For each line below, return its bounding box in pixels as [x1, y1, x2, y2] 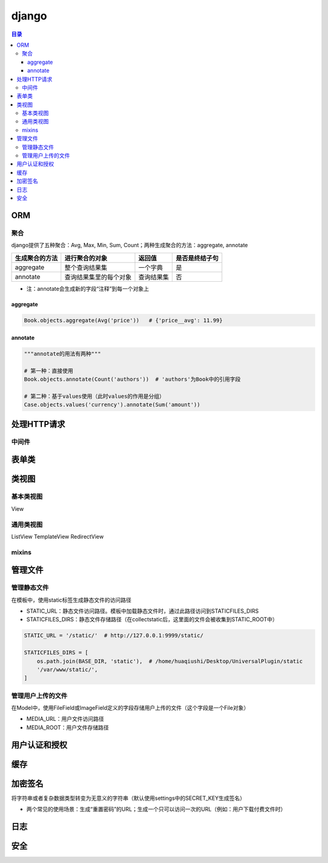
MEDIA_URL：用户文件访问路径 [26, 715, 104, 723]
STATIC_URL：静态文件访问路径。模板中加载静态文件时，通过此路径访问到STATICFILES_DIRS [26, 607, 259, 615]
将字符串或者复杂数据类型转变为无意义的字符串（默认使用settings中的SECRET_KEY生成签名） [11, 794, 245, 802]
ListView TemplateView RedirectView [11, 533, 104, 540]
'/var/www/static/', [36, 666, 98, 673]
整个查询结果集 [64, 263, 108, 271]
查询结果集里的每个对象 [64, 273, 132, 281]
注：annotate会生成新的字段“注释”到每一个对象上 [26, 285, 149, 292]
